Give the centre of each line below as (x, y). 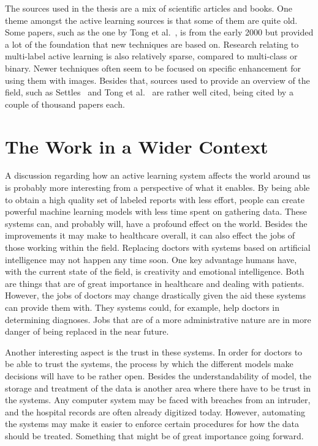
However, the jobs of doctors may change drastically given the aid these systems (155, 295)
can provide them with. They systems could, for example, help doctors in (142, 307)
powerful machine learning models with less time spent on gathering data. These (156, 211)
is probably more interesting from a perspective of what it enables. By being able (157, 188)
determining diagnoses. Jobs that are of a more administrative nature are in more (158, 319)
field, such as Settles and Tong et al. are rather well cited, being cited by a (149, 92)
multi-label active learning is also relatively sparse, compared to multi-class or (151, 56)
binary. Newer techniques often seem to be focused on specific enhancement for (153, 68)
